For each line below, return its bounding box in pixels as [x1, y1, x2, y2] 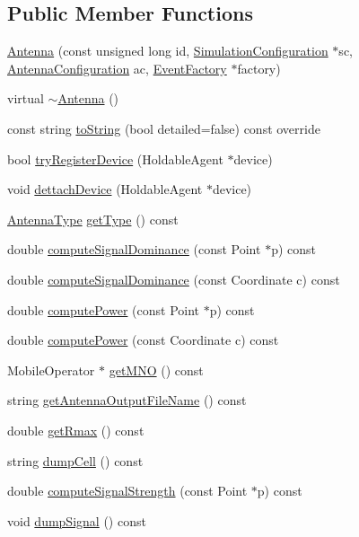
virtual [7, 89, 44, 108]
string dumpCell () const [7, 451, 144, 470]
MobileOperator [7, 360, 95, 379]
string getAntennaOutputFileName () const [7, 391, 247, 409]
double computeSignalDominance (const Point [7, 240, 261, 259]
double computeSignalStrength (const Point [7, 481, 248, 500]
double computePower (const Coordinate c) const [7, 330, 279, 349]
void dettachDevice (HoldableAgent [7, 180, 203, 198]
